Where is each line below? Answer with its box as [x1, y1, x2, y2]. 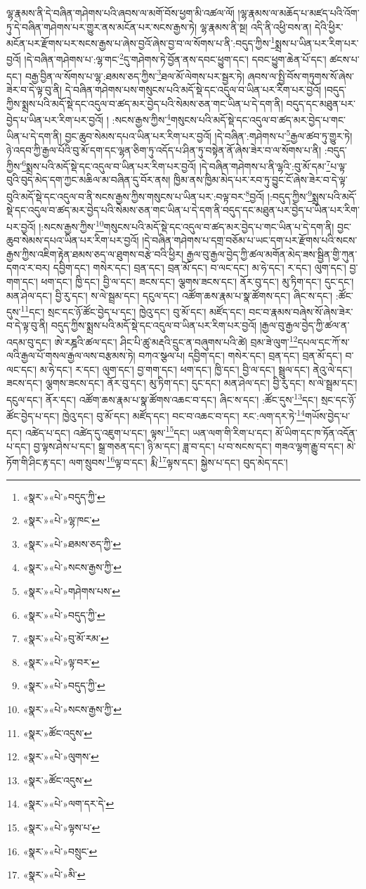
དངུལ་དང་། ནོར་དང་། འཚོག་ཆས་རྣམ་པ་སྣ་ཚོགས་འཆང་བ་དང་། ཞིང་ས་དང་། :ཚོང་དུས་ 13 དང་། [6, 390, 318, 407]
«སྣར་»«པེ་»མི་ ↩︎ [22, 867, 86, 882]
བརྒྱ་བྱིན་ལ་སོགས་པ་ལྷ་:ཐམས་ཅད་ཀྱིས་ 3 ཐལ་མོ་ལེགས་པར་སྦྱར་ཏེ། [25, 66, 244, 83]
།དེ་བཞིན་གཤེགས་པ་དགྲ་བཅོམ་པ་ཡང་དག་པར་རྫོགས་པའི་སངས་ [142, 233, 358, 248]
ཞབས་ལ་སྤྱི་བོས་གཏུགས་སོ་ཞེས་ [247, 68, 355, 83]
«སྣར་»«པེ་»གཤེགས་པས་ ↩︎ [22, 583, 121, 598]
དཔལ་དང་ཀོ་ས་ [297, 334, 350, 349]
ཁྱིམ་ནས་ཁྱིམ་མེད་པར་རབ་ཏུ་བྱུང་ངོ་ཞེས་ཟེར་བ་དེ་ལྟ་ [174, 172, 348, 187]
